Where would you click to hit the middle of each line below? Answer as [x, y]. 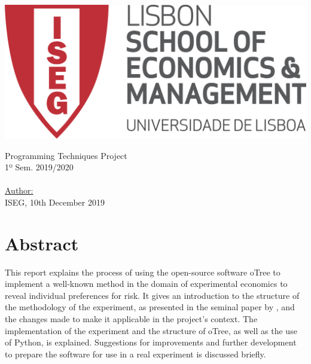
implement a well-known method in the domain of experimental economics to [146, 284]
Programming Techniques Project [66, 155]
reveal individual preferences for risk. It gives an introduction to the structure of [152, 295]
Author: [19, 190]
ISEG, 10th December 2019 [55, 202]
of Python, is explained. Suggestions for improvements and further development [151, 342]
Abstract [42, 243]
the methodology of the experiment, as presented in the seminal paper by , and [150, 307]
